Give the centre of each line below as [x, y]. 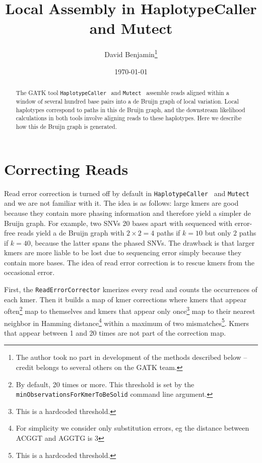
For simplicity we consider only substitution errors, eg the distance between [133, 428]
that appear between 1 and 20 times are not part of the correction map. [115, 332]
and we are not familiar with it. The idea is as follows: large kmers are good [121, 203]
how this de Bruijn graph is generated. [67, 127]
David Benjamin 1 [131, 53]
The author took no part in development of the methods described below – [132, 357]
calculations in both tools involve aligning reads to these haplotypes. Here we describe [129, 118]
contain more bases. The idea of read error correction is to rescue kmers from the [129, 262]
